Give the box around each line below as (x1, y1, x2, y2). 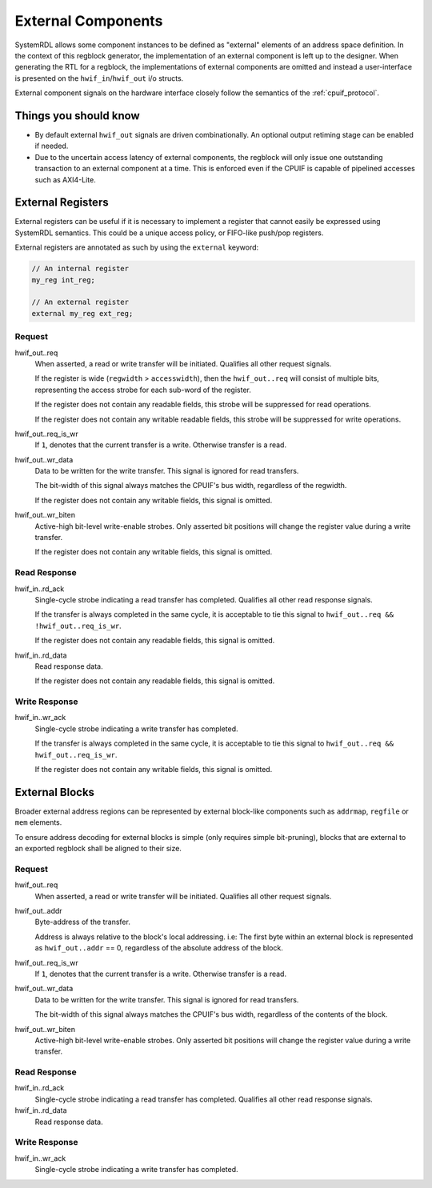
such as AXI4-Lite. (34, 174, 96, 184)
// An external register (31, 298, 130, 307)
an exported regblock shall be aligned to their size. (14, 844, 182, 854)
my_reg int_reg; (31, 275, 96, 284)
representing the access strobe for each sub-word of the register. (34, 385, 251, 394)
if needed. (34, 141, 69, 151)
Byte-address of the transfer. (34, 917, 131, 927)
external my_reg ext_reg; (31, 309, 134, 318)
